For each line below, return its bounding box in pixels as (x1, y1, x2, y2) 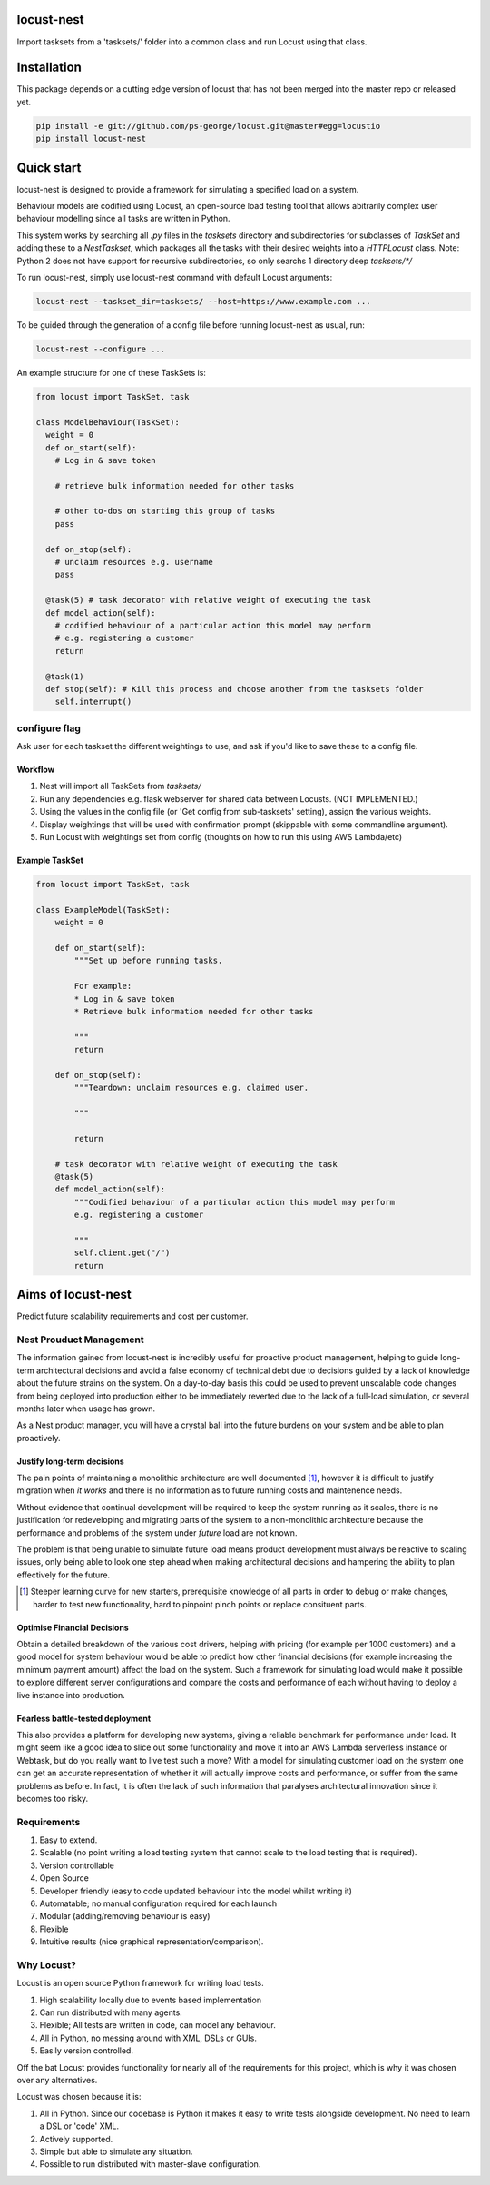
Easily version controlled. (39, 2045, 133, 2056)
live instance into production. (16, 1689, 126, 1700)
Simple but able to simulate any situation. (39, 2146, 193, 2157)
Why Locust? (16, 1958, 77, 1971)
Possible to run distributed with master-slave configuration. (39, 2159, 261, 2170)
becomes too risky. (16, 1793, 89, 1804)
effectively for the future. (16, 1569, 111, 1580)
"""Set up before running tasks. (73, 955, 223, 966)
